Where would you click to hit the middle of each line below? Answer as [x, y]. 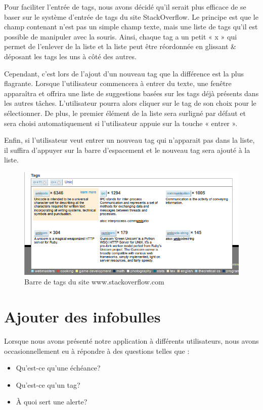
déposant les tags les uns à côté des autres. [70, 56]
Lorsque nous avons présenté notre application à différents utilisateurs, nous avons [131, 340]
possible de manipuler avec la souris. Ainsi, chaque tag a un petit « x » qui [121, 36]
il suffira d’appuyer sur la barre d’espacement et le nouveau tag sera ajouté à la [127, 150]
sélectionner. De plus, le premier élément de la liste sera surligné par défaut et [125, 113]
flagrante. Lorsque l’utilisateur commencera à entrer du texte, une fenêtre [118, 83]
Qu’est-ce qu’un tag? [48, 384]
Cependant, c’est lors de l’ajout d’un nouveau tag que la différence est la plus [124, 73]
